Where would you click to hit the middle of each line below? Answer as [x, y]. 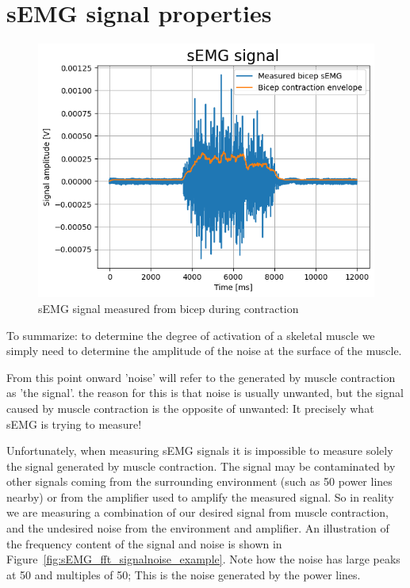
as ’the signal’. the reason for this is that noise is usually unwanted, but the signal [205, 393]
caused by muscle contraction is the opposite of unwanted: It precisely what [190, 408]
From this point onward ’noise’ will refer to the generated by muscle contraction [201, 377]
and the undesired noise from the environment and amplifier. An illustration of [198, 528]
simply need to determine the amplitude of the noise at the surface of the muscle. [204, 351]
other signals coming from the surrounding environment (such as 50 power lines [199, 481]
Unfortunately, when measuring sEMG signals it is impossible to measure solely [200, 451]
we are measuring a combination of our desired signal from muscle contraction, [197, 512]
